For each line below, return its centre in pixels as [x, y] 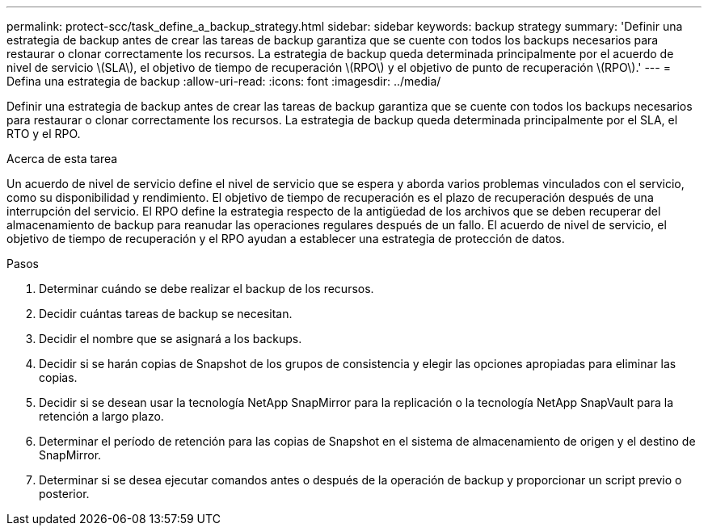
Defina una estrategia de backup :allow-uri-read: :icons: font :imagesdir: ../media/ [224, 81]
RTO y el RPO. [44, 134]
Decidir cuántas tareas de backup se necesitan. [166, 314]
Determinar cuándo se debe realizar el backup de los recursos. [206, 289]
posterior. [64, 494]
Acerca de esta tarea [62, 159]
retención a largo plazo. [101, 416]
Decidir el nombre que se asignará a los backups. [171, 339]
